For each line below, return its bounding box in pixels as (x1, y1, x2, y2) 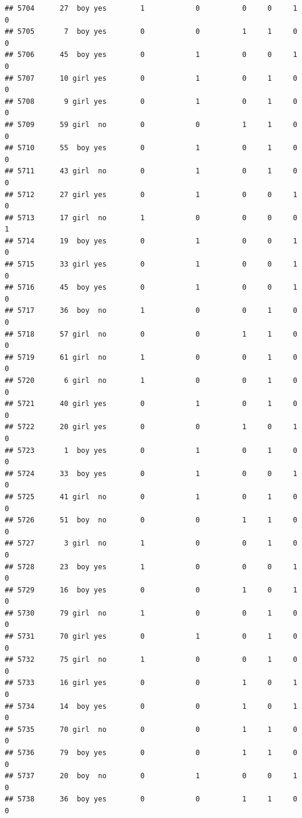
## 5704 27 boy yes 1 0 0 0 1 (5, 4, 297, 12)
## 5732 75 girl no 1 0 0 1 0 (5, 655, 297, 664)
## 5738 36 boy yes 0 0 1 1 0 (5, 795, 297, 804)
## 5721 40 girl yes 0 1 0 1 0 (5, 400, 297, 408)
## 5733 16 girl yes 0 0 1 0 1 (5, 679, 297, 687)
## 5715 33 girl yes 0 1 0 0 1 (5, 260, 297, 269)
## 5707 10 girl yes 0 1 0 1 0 (5, 74, 297, 83)
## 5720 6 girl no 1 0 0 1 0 (5, 376, 297, 385)
